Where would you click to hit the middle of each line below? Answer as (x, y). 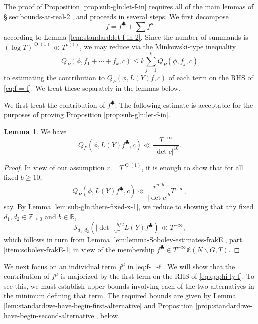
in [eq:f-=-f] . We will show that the (181, 266)
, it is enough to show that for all (192, 167)
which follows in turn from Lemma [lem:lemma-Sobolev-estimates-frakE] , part (123, 239)
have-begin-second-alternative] (50, 315)
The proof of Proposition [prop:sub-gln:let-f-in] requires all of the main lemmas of (129, 6)
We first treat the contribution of (55, 105)
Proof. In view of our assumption (54, 167)
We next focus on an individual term (60, 266)
